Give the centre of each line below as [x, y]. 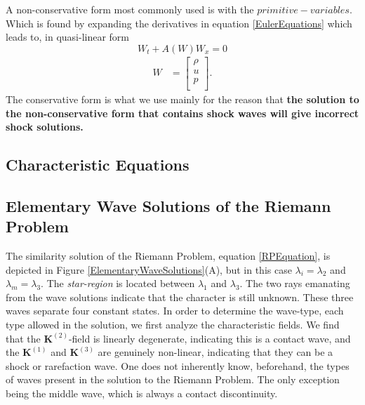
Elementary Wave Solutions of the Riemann [168, 205]
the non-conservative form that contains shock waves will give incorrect [182, 113]
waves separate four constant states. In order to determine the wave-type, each [175, 311]
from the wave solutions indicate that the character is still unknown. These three [180, 297]
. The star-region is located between [118, 283]
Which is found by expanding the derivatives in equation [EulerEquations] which [179, 23]
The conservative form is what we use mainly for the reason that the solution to [182, 99]
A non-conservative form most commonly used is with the [130, 9]
